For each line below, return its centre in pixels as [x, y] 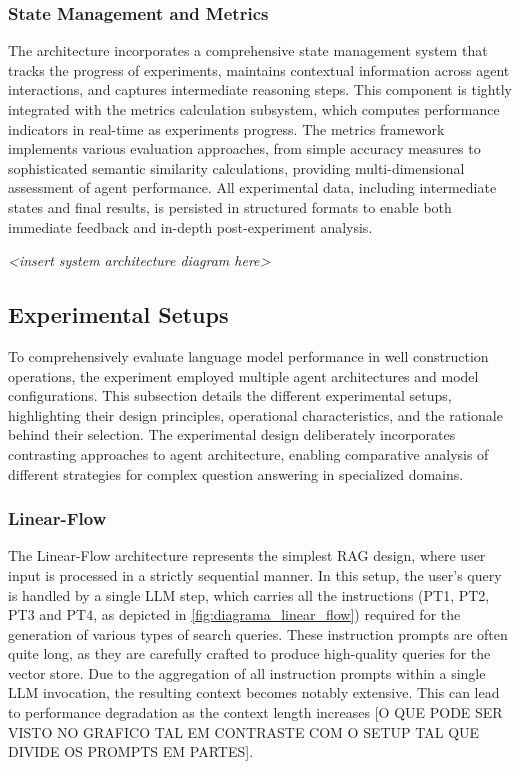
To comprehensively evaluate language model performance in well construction [248, 355]
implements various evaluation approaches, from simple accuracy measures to [244, 148]
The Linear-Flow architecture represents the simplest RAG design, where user [247, 555]
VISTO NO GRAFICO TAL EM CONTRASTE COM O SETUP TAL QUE [244, 731]
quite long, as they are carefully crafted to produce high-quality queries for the [249, 653]
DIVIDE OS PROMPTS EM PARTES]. [131, 751]
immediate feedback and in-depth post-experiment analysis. [190, 226]
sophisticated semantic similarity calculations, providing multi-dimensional [236, 167]
